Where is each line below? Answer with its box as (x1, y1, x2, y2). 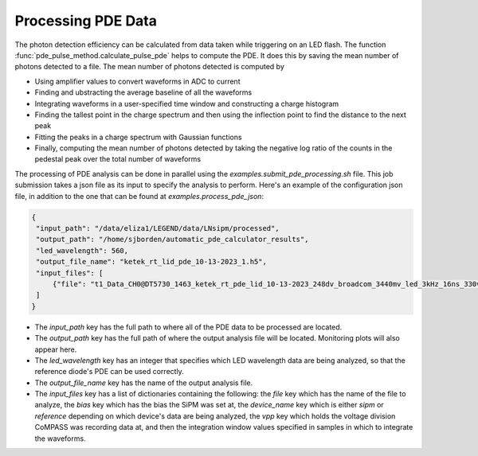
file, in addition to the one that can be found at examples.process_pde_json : (14, 191, 264, 201)
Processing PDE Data (14, 12, 158, 29)
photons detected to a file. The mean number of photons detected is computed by (14, 62, 284, 72)
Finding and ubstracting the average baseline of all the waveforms (34, 88, 253, 97)
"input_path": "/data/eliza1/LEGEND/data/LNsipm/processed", (36, 224, 280, 232)
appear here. (34, 345, 77, 354)
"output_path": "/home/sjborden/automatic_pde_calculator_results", (36, 235, 309, 244)
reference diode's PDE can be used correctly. (34, 367, 185, 376)
